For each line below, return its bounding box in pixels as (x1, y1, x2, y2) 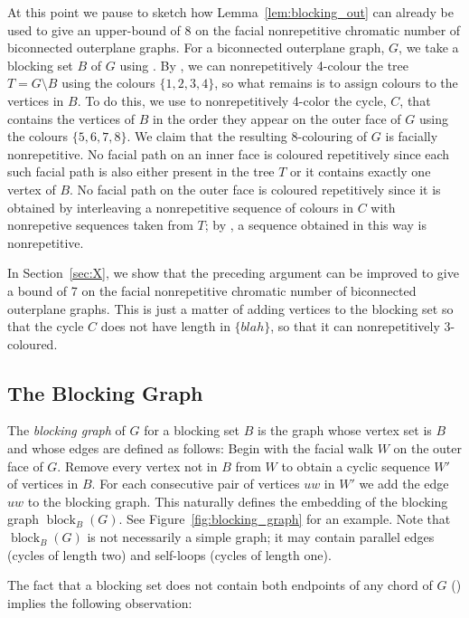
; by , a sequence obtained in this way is (204, 215, 427, 234)
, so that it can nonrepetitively (270, 317, 440, 336)
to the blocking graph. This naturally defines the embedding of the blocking (27, 491, 448, 510)
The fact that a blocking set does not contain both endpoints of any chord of (7, 575, 433, 594)
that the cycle (7, 317, 84, 336)
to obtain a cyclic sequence (281, 456, 430, 475)
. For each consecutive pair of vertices (91, 474, 300, 493)
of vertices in (7, 474, 79, 493)
